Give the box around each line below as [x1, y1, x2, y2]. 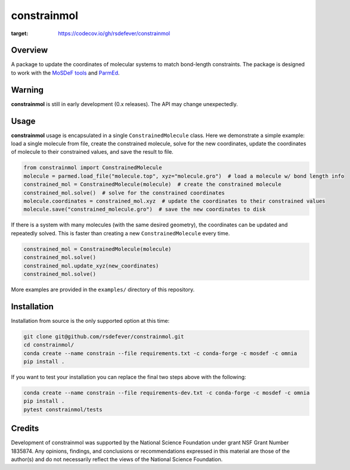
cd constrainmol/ [23, 341, 75, 348]
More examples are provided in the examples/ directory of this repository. [11, 286, 195, 293]
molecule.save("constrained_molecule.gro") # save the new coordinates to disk [23, 206, 266, 213]
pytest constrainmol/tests [23, 406, 103, 413]
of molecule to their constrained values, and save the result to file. [11, 148, 174, 155]
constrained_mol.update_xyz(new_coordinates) [23, 262, 159, 269]
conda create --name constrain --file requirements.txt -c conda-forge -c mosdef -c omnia [23, 350, 298, 357]
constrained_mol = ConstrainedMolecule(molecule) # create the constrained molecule [23, 181, 281, 188]
